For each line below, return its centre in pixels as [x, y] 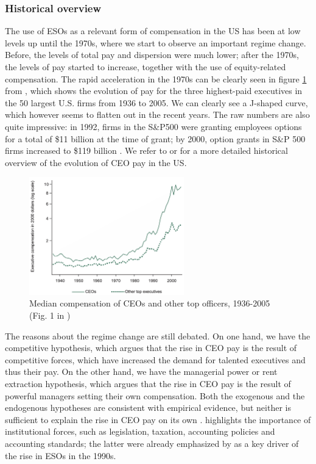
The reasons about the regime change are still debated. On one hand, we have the [158, 335]
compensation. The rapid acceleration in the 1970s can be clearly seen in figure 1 [156, 78]
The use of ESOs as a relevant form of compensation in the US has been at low [153, 31]
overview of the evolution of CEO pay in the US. [96, 162]
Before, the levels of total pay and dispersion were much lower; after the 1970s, [152, 55]
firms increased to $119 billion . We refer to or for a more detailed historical [146, 150]
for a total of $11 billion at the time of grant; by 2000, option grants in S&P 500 [155, 138]
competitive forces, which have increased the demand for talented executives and [155, 359]
